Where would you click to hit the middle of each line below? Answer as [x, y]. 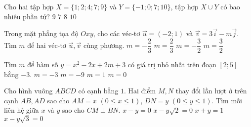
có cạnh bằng [98, 91]
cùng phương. [104, 45]
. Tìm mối [227, 100]
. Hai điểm [140, 91]
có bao [230, 6]
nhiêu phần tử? [27, 16]
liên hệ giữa [21, 110]
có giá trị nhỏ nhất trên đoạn [172, 64]
